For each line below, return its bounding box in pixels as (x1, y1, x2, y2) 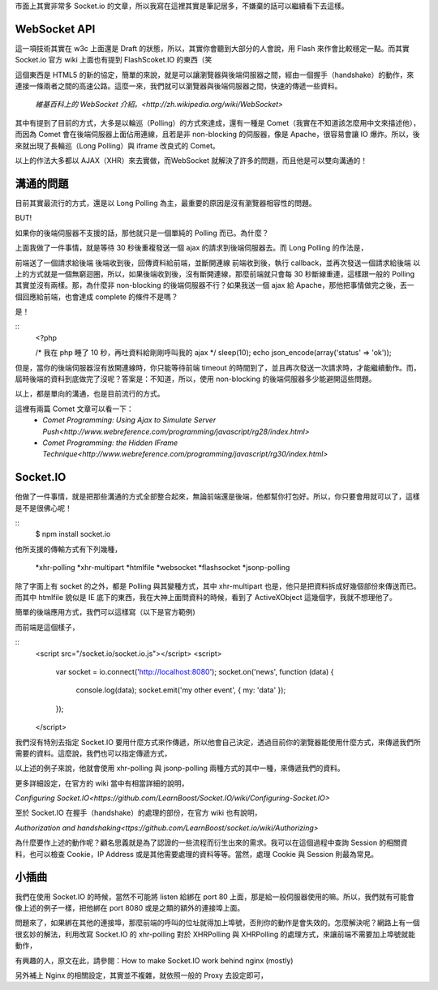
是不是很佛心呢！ (15, 503, 72, 512)
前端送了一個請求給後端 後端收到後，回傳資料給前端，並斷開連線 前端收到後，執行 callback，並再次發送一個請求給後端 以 (15, 258, 421, 268)
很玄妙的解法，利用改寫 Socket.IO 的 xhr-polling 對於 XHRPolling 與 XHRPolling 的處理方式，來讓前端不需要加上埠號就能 (15, 929, 416, 939)
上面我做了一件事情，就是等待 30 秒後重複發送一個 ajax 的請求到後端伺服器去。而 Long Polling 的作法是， (15, 243, 368, 253)
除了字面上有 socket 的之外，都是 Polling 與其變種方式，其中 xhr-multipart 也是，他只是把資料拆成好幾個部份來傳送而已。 (15, 581, 421, 591)
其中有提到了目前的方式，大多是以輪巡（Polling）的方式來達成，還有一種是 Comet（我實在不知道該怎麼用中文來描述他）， (15, 118, 421, 127)
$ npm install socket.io (35, 529, 111, 539)
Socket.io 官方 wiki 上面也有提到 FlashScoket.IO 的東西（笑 (15, 55, 213, 65)
